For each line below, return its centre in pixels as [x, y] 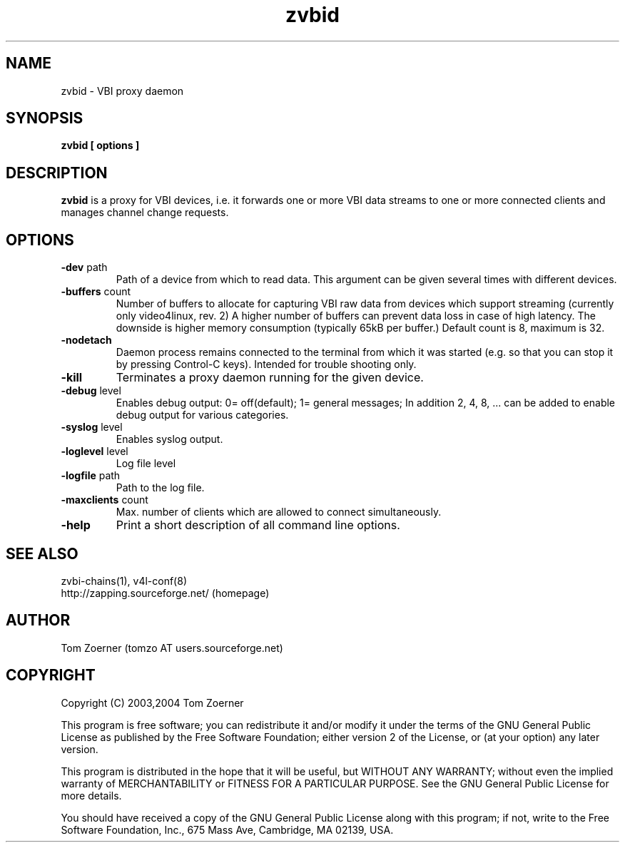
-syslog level [92, 427]
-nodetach [86, 340]
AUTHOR [38, 620]
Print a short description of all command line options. [258, 525]
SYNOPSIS [45, 118]
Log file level [146, 464]
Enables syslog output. [169, 439]
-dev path [84, 267]
